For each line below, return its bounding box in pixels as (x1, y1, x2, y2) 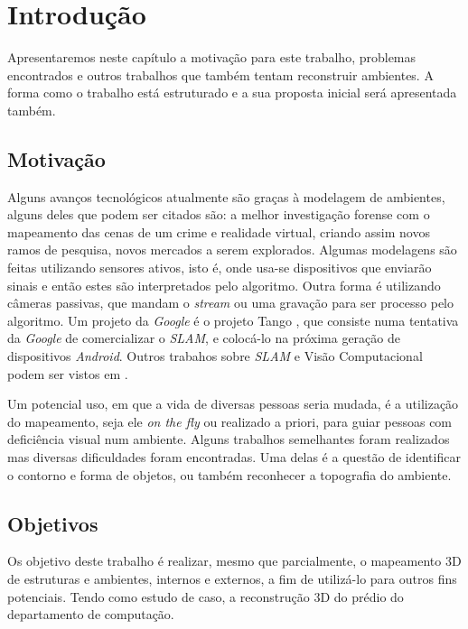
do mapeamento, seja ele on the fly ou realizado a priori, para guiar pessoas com (7, 412, 453, 430)
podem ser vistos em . (7, 364, 128, 383)
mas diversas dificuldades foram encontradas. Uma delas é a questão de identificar (7, 448, 461, 467)
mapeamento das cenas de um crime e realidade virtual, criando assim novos (7, 222, 430, 241)
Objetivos (7, 509, 98, 537)
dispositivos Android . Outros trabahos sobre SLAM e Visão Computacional (7, 347, 423, 365)
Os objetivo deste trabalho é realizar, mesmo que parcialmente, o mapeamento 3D (7, 551, 462, 570)
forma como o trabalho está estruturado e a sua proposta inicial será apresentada (7, 83, 457, 102)
